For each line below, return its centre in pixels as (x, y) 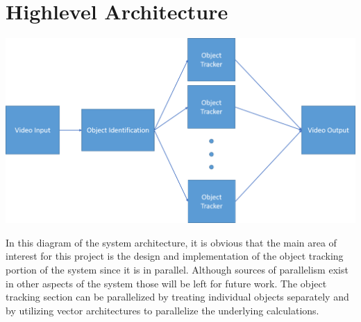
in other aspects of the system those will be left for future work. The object (166, 283)
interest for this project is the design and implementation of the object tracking (175, 256)
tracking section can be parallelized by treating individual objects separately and (177, 297)
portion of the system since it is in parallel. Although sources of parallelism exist (177, 269)
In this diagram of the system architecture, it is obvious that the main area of (171, 242)
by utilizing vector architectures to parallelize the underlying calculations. (162, 310)
